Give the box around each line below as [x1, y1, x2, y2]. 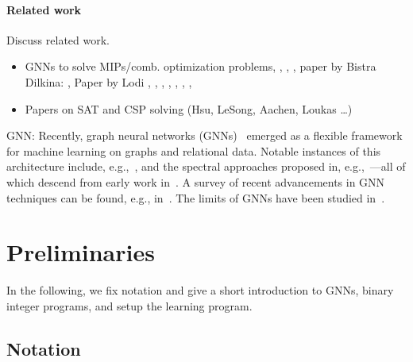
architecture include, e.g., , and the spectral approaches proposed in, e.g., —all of [6, 158, 406, 175]
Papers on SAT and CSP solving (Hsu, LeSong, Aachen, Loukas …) [25, 100, 353, 117]
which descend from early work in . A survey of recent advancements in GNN [6, 173, 385, 190]
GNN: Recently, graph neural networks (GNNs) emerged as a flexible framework [6, 127, 403, 144]
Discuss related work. [6, 31, 110, 48]
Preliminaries [6, 236, 155, 268]
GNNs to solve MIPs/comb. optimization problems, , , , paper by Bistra [25, 58, 376, 75]
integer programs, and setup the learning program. [6, 297, 253, 314]
